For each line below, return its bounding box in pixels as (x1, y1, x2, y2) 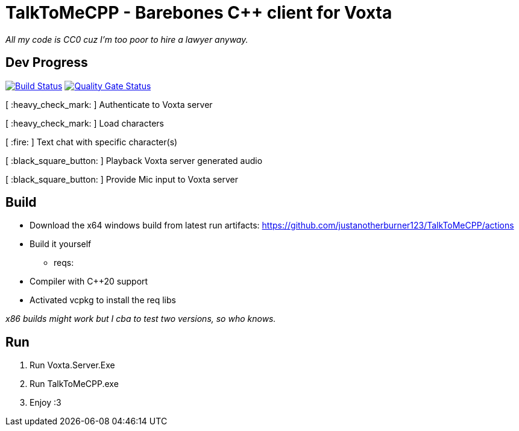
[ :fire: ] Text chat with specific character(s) (5, 136, 178, 147)
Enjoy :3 (30, 397, 61, 408)
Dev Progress (5, 55, 88, 71)
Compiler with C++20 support (30, 276, 148, 287)
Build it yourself (30, 239, 92, 250)
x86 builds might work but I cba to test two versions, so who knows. (5, 313, 276, 324)
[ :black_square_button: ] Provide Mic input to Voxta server (5, 174, 238, 184)
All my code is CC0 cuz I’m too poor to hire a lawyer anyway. (5, 34, 248, 45)
